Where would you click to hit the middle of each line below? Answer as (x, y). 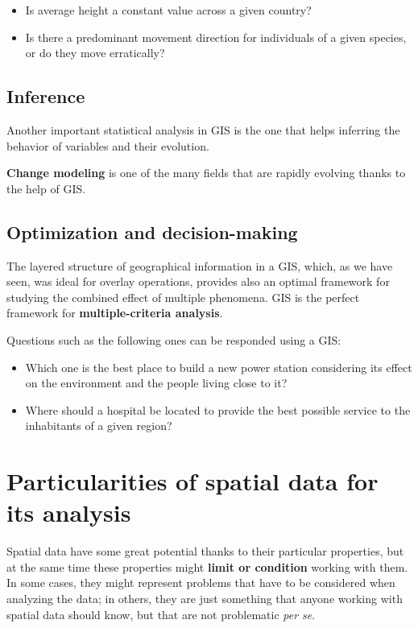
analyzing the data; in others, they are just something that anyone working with (205, 598)
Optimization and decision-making (152, 231)
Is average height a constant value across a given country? (168, 10)
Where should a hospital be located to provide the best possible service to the (218, 409)
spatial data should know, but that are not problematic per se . (161, 614)
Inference (46, 96)
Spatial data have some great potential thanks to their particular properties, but (205, 551)
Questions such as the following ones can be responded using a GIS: (174, 339)
